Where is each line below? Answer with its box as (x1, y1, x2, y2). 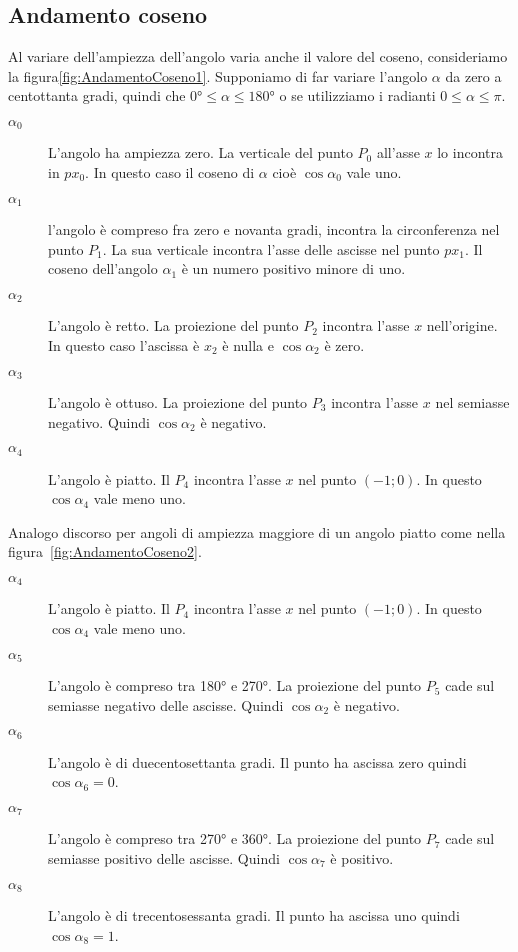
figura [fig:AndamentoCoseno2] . (8, 541, 202, 562)
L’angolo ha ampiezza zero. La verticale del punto (48, 142, 353, 163)
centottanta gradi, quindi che (8, 85, 186, 106)
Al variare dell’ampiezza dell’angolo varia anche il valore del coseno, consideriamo (8, 46, 508, 67)
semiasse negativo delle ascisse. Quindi (48, 694, 284, 715)
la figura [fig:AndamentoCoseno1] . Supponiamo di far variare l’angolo (8, 65, 428, 86)
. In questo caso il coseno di (85, 162, 255, 183)
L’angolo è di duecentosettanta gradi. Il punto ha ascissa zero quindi (48, 751, 467, 772)
